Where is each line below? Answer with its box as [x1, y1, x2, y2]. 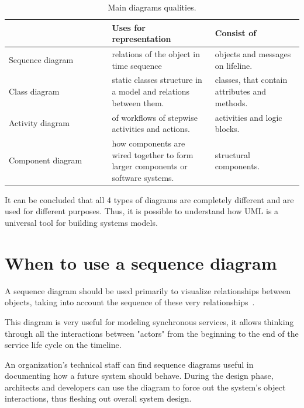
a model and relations [112, 85, 190, 97]
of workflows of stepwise [112, 111, 198, 123]
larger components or [112, 160, 188, 172]
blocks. [215, 123, 240, 135]
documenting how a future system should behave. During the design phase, [5, 369, 274, 382]
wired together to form [112, 148, 194, 161]
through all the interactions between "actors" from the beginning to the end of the [5, 327, 299, 339]
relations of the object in [112, 48, 201, 60]
